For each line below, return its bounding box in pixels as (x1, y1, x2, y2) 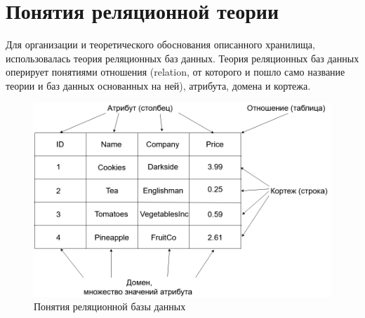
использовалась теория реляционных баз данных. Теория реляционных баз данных (6, 50, 359, 65)
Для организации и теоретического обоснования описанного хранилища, (6, 37, 315, 52)
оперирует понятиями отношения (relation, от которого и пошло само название (6, 64, 345, 79)
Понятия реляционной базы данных (34, 299, 186, 314)
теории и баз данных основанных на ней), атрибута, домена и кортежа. (6, 78, 311, 92)
